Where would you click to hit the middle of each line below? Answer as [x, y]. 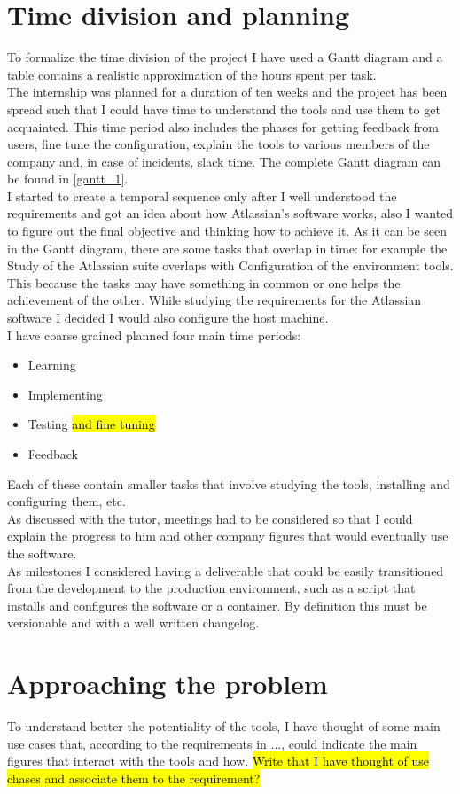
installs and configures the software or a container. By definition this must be [217, 605]
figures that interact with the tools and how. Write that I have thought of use [218, 761]
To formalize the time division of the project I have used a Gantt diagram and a [225, 57]
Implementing [65, 394]
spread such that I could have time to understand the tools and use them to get [224, 109]
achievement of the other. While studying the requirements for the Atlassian [214, 300]
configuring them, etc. [66, 501]
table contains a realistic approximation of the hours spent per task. [192, 74]
